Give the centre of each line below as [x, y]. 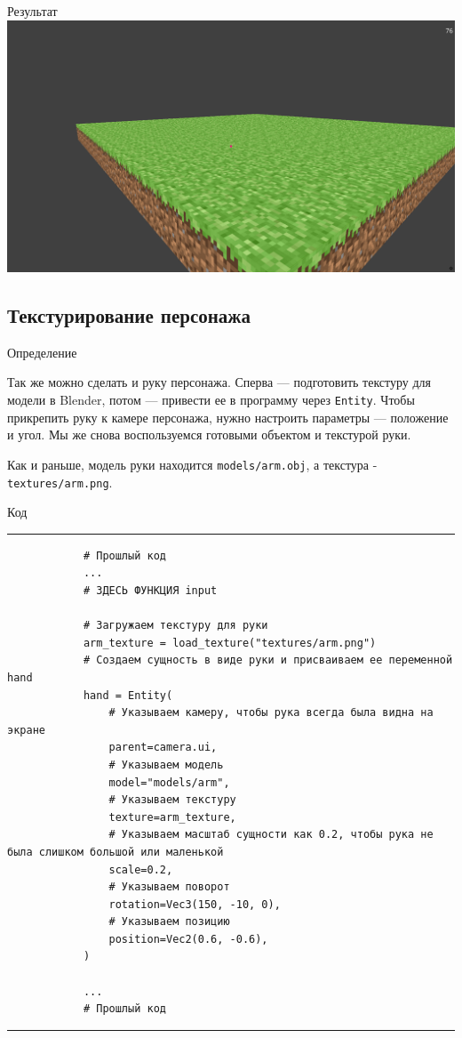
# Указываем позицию [169, 922]
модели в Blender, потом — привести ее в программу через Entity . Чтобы [211, 400]
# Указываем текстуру [172, 800]
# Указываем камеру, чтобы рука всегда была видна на [271, 713]
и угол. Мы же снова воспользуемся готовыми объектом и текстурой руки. [209, 435]
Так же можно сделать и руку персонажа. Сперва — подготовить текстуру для [219, 382]
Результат [32, 11]
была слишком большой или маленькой [115, 852]
